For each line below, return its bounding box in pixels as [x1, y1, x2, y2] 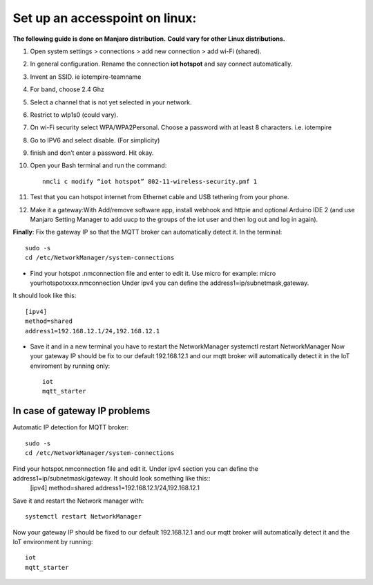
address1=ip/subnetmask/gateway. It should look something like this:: [12, 474, 211, 482]
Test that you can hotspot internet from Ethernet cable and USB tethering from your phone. [30, 193, 289, 201]
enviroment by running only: [30, 362, 111, 370]
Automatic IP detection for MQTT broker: [12, 423, 129, 431]
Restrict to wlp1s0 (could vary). [30, 111, 119, 119]
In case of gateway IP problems [12, 405, 151, 417]
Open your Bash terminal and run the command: [30, 161, 167, 169]
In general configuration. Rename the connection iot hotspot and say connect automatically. [30, 59, 293, 68]
